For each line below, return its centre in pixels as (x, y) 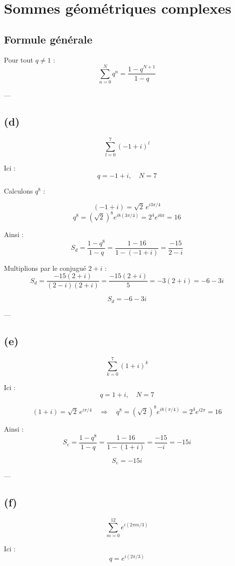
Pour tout (19, 59)
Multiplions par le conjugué (45, 268)
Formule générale (48, 39)
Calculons (19, 190)
